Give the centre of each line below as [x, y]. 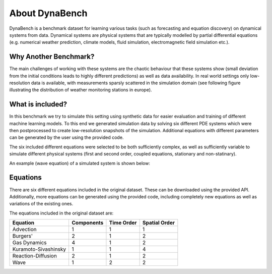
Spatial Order [158, 223]
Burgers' [22, 236]
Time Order [123, 223]
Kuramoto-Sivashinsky [39, 249]
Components [88, 223]
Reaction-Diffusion [35, 256]
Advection [24, 230]
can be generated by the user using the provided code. [66, 138]
